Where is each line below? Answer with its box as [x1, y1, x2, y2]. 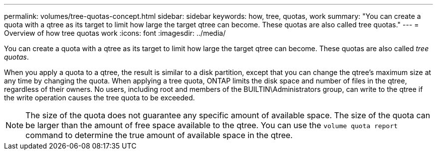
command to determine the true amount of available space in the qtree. [25, 130, 293, 140]
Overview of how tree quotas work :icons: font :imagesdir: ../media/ [4, 29, 226, 37]
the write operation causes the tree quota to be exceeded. [4, 93, 195, 102]
